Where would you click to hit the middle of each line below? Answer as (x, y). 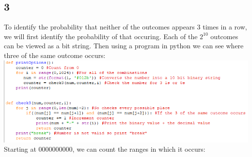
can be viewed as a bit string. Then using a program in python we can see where (124, 46)
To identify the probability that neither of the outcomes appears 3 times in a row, (126, 27)
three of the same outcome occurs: (55, 55)
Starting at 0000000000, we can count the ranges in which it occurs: (105, 149)
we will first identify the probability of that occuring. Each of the (101, 36)
